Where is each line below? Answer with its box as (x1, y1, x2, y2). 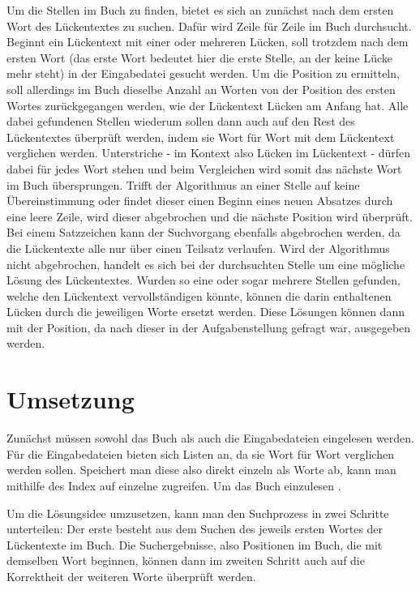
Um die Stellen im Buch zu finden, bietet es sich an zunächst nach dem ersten (6, 2, 394, 18)
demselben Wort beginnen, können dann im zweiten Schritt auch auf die (6, 552, 365, 569)
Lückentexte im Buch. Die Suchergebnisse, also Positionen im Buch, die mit (6, 536, 383, 553)
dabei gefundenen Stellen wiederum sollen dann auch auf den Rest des (6, 113, 355, 130)
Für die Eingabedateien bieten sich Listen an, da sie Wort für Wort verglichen (6, 445, 394, 462)
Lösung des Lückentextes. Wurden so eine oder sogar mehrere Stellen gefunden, (6, 271, 401, 289)
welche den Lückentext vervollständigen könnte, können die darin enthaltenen (6, 287, 392, 304)
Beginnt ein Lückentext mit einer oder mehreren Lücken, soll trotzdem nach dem (6, 33, 409, 50)
